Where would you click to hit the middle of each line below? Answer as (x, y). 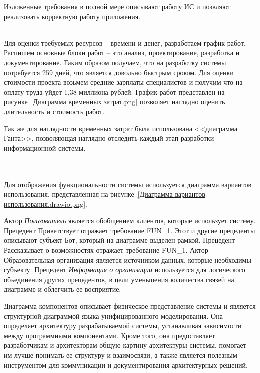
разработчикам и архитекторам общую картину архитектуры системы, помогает (125, 345)
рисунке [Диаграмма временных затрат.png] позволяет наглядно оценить (115, 102)
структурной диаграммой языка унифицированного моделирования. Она (113, 315)
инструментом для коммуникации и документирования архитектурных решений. (126, 364)
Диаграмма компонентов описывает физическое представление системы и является (130, 306)
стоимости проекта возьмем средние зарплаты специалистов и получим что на (123, 82)
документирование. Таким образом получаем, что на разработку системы (115, 62)
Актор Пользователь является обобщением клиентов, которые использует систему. (130, 220)
